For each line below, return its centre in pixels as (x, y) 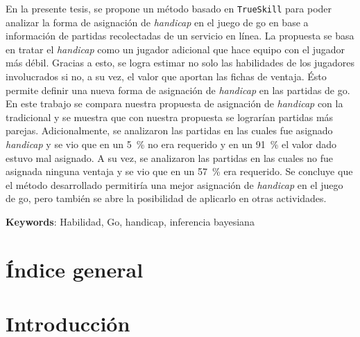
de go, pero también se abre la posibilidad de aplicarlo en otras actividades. (166, 198)
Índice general (75, 269)
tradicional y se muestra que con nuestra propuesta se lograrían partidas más (170, 117)
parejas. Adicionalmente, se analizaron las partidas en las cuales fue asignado (169, 130)
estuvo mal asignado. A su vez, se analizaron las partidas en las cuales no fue (169, 157)
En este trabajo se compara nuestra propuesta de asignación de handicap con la (174, 103)
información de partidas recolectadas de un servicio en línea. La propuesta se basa (180, 36)
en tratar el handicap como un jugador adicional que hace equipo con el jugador (175, 49)
